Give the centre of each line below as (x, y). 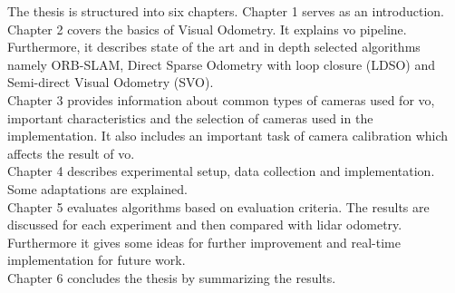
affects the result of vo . (71, 153)
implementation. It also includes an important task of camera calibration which (228, 136)
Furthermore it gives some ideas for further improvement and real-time (204, 242)
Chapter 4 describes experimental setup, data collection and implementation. (221, 171)
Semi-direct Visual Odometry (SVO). (111, 82)
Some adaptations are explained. (97, 188)
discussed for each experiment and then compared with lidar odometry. (205, 225)
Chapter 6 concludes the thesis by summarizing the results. (172, 277)
